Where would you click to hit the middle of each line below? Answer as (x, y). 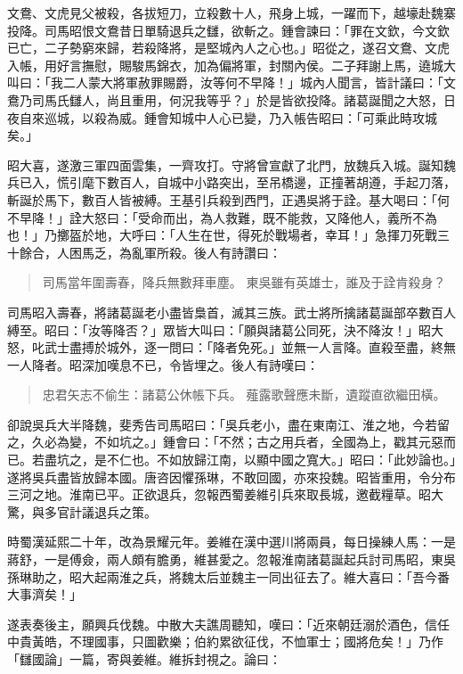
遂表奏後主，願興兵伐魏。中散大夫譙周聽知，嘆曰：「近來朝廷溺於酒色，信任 (228, 624)
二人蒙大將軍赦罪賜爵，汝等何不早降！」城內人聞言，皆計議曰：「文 (259, 82)
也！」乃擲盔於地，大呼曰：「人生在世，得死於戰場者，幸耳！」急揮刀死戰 (222, 235)
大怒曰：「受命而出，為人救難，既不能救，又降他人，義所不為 (259, 217)
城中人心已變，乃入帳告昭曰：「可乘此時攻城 (309, 117)
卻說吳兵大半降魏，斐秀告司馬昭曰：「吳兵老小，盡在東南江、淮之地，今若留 (228, 424)
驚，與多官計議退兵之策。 (82, 511)
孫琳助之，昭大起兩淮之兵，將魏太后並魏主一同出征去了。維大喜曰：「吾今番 (228, 576)
